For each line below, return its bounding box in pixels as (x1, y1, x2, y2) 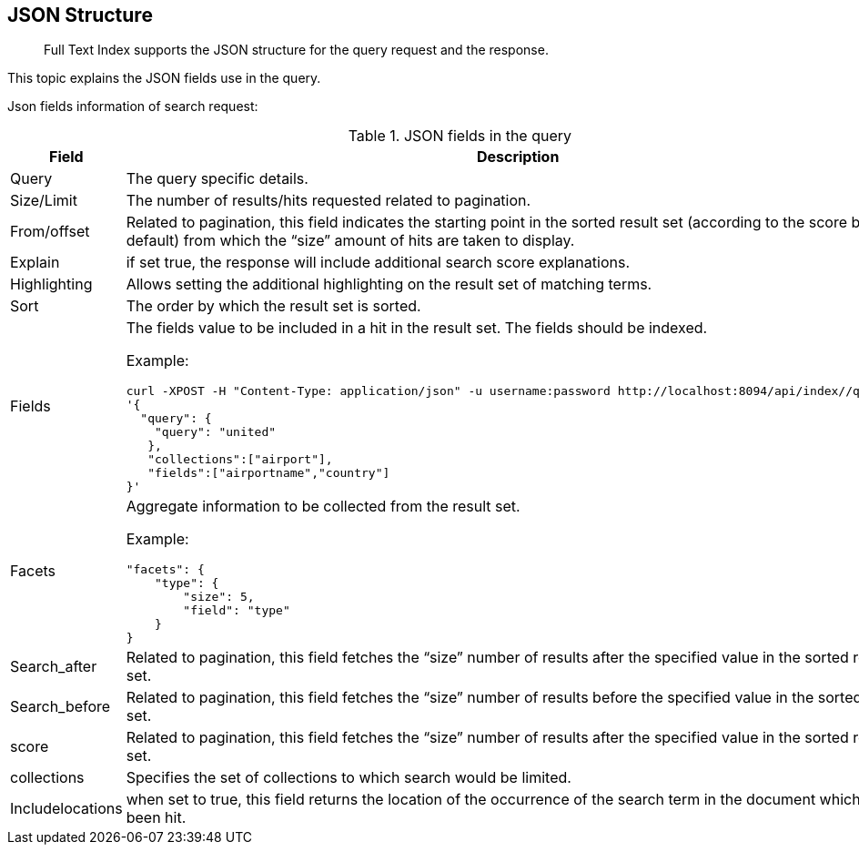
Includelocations (10, 799, 123, 818)
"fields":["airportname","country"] (147, 466, 390, 481)
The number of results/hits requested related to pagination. (126, 191, 531, 210)
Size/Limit (10, 191, 77, 210)
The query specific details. (126, 169, 308, 188)
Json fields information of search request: (7, 98, 258, 115)
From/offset (10, 222, 90, 241)
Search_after (10, 657, 97, 676)
